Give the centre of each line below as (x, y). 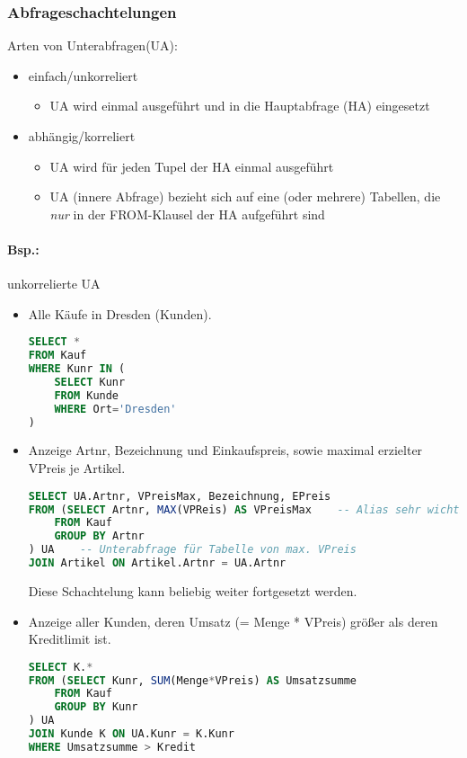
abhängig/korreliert (82, 136)
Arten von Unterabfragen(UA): (93, 45)
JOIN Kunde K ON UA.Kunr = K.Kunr (131, 734)
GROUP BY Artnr (99, 536)
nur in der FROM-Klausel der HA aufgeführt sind (187, 214)
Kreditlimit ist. (70, 639)
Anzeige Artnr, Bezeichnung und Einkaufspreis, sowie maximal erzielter (225, 450)
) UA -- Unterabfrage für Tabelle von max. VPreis (192, 550)
